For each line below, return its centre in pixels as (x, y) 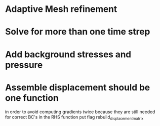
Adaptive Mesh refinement (61, 9)
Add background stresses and (68, 54)
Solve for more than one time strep (78, 32)
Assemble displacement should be (78, 87)
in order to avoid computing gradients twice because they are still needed (80, 112)
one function (32, 98)
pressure (24, 65)
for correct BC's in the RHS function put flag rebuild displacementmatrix (74, 117)
